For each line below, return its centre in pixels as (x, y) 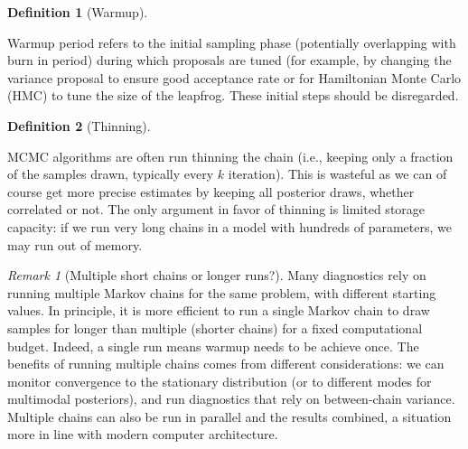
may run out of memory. (75, 244)
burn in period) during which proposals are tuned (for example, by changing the (229, 60)
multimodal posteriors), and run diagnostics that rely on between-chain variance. (231, 399)
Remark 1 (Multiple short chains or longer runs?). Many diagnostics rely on (217, 275)
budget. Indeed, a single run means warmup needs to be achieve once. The (213, 346)
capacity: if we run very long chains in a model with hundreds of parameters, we (229, 226)
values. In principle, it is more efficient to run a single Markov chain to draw (219, 310)
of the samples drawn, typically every (111, 174)
